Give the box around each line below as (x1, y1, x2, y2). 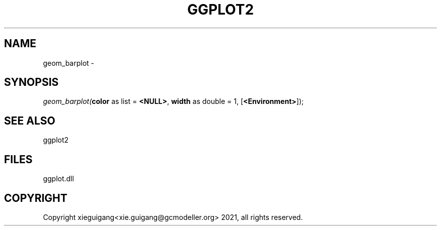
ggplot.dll (43, 174, 74, 183)
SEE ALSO (4, 114, 55, 127)
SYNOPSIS (4, 76, 59, 89)
